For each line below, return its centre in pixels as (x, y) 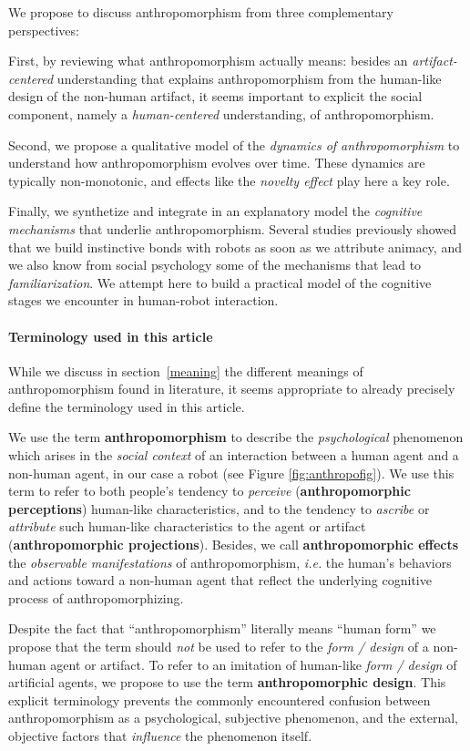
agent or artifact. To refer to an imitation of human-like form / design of (254, 664)
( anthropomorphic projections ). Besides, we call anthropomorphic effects (234, 545)
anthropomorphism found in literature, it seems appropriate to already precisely (232, 389)
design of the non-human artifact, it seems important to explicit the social (215, 96)
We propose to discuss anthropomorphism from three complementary (201, 12)
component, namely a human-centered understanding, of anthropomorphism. (221, 113)
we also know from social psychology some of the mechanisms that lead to (215, 265)
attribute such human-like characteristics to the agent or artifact (187, 526)
